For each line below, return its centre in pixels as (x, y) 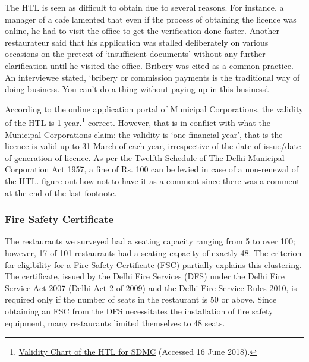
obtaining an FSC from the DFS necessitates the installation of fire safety (139, 311)
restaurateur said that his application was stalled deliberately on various (137, 42)
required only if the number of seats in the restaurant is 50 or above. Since (141, 299)
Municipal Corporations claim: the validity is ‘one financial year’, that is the (144, 134)
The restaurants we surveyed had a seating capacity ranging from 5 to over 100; (150, 241)
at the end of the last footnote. (61, 192)
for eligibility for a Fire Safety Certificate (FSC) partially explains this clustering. (153, 264)
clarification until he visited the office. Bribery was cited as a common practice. (149, 65)
